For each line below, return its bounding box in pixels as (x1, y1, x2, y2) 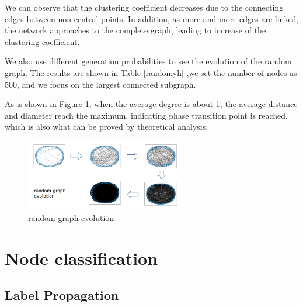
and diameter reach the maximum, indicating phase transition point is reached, (5, 109, 288, 121)
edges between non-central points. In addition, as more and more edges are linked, (5, 12, 299, 25)
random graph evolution (28, 211, 114, 223)
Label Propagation (5, 286, 119, 304)
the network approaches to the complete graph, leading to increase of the (5, 24, 266, 36)
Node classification (5, 246, 158, 270)
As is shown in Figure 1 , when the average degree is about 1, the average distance (5, 98, 298, 110)
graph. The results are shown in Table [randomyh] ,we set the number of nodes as (5, 66, 297, 78)
